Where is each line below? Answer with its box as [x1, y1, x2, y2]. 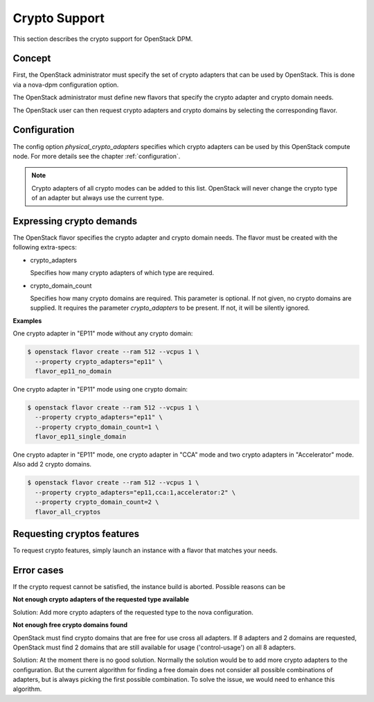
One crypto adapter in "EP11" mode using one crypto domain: [12, 385, 188, 393]
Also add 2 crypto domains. [12, 460, 92, 468]
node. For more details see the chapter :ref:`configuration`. [12, 152, 181, 160]
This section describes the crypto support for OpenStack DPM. [12, 35, 193, 43]
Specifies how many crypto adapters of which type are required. [30, 269, 215, 277]
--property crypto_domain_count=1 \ [35, 423, 159, 431]
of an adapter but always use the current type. [31, 194, 164, 202]
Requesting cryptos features [12, 527, 140, 540]
